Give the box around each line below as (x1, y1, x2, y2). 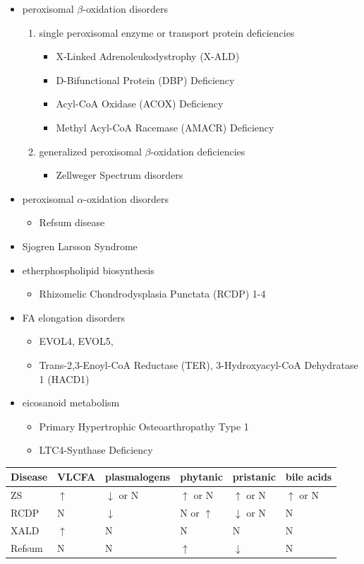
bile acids (285, 469, 332, 484)
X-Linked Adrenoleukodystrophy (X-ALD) (56, 49, 240, 64)
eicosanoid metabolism (22, 395, 120, 410)
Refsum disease (39, 215, 105, 230)
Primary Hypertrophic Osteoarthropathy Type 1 (39, 418, 249, 433)
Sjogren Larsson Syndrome (22, 238, 138, 253)
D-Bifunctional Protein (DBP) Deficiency (56, 72, 235, 87)
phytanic (180, 469, 223, 484)
